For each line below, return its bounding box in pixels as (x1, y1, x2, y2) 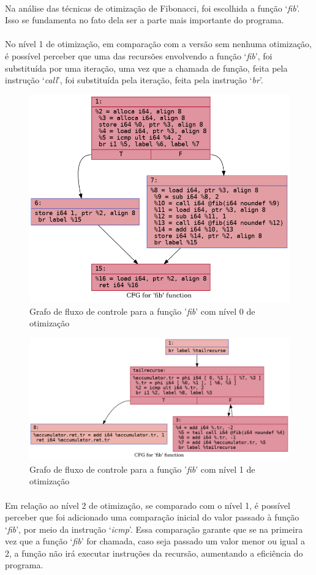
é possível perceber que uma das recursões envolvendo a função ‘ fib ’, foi (5, 49, 273, 62)
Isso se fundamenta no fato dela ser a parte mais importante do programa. (5, 13, 284, 26)
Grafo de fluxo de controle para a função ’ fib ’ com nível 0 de (29, 304, 255, 317)
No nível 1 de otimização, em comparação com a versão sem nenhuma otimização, (5, 37, 312, 50)
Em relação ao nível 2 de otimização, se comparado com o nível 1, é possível (5, 498, 290, 511)
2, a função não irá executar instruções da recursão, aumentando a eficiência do (5, 546, 303, 559)
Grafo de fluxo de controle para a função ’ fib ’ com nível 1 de (29, 462, 255, 475)
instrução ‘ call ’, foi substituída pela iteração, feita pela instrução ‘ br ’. (5, 73, 263, 86)
